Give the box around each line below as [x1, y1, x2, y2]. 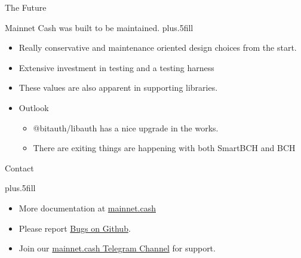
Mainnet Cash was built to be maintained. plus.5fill [5, 21, 193, 33]
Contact [5, 161, 34, 174]
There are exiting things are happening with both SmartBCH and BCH [33, 142, 296, 154]
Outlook [19, 101, 49, 113]
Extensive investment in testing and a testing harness [19, 61, 214, 73]
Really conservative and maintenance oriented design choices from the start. [19, 41, 297, 54]
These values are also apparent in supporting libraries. [19, 81, 218, 94]
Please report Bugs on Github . [19, 222, 131, 234]
